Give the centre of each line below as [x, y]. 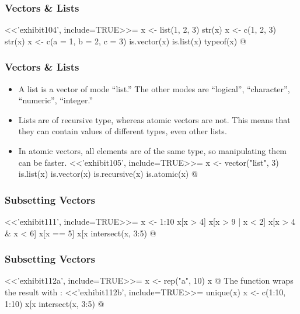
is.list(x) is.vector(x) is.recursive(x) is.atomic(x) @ [108, 174]
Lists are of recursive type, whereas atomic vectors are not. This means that [154, 119]
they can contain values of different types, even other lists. [123, 131]
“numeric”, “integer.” [56, 100]
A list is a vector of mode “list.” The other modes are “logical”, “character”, [154, 88]
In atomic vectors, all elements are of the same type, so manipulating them [153, 151]
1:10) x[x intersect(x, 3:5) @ [55, 303]
